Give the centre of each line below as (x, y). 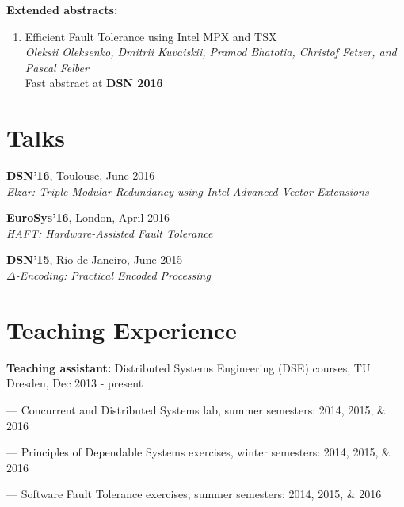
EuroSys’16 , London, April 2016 (88, 217)
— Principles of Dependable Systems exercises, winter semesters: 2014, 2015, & (198, 452)
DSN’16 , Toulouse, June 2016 (81, 175)
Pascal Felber (57, 67)
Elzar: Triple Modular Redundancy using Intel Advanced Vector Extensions (188, 191)
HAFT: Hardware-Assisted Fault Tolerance (110, 233)
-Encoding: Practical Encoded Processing (113, 275)
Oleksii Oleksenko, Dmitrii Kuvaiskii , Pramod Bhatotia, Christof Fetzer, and (211, 52)
